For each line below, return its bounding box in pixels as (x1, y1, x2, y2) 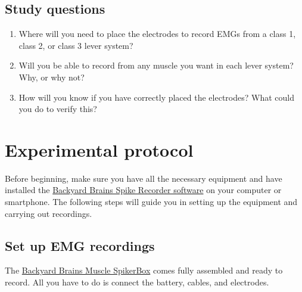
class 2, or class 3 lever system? (18, 39, 133, 51)
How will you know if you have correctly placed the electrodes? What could (18, 91, 294, 103)
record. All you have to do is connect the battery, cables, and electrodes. (5, 276, 269, 288)
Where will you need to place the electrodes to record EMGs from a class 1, (18, 27, 296, 40)
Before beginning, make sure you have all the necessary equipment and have (5, 172, 282, 184)
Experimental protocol (5, 137, 194, 161)
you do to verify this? (18, 102, 97, 115)
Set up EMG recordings (5, 236, 155, 254)
